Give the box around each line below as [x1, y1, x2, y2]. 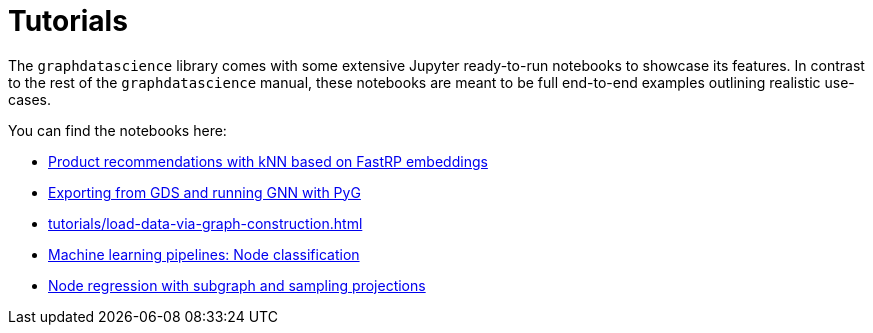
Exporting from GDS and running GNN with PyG [48, 183, 361, 201]
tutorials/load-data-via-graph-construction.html [48, 214, 363, 232]
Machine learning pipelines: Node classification [48, 245, 360, 263]
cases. [8, 90, 51, 108]
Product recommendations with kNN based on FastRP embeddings [48, 152, 488, 170]
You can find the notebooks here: [8, 121, 227, 139]
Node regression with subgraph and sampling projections [48, 276, 426, 294]
